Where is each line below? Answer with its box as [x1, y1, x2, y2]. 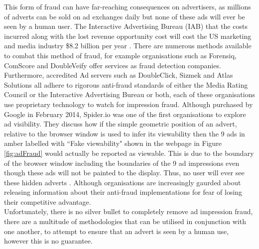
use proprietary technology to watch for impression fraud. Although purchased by [4, 99, 253, 109]
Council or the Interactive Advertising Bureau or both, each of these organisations [4, 89, 255, 100]
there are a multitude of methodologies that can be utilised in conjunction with [4, 216, 246, 227]
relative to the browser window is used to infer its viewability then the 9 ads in [4, 128, 245, 138]
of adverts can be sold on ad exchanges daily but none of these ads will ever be [4, 11, 245, 21]
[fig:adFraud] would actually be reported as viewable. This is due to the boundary [4, 147, 254, 158]
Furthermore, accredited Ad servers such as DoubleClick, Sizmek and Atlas [4, 70, 233, 80]
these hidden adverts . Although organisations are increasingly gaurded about [4, 177, 241, 187]
